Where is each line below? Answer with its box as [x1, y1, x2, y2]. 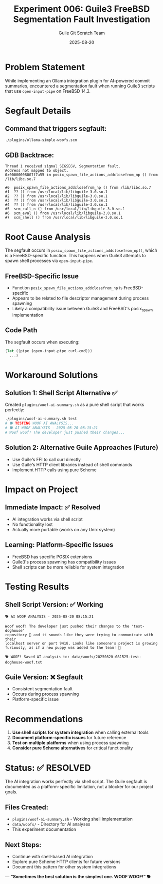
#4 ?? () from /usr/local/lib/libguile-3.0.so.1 [5, 202, 108, 207]
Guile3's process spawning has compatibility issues [12, 559, 116, 564]
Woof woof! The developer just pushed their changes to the [5, 623, 130, 629]
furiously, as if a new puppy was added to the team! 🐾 [5, 645, 121, 650]
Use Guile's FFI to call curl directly [12, 456, 81, 462]
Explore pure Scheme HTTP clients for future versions [12, 859, 121, 864]
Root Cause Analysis [5, 231, 91, 242]
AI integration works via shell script [12, 516, 83, 522]
